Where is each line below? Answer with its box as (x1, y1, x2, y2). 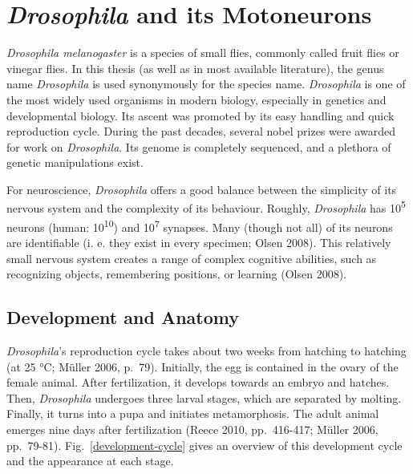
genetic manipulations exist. (6, 154, 144, 171)
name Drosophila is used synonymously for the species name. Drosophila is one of (6, 75, 406, 92)
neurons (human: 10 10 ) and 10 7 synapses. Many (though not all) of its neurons (6, 216, 393, 235)
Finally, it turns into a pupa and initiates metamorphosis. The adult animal (6, 405, 379, 422)
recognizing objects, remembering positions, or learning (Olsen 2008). (6, 265, 347, 282)
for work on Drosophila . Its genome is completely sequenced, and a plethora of (6, 138, 391, 155)
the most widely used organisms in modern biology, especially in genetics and (6, 91, 387, 107)
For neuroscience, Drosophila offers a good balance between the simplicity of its (6, 180, 397, 197)
